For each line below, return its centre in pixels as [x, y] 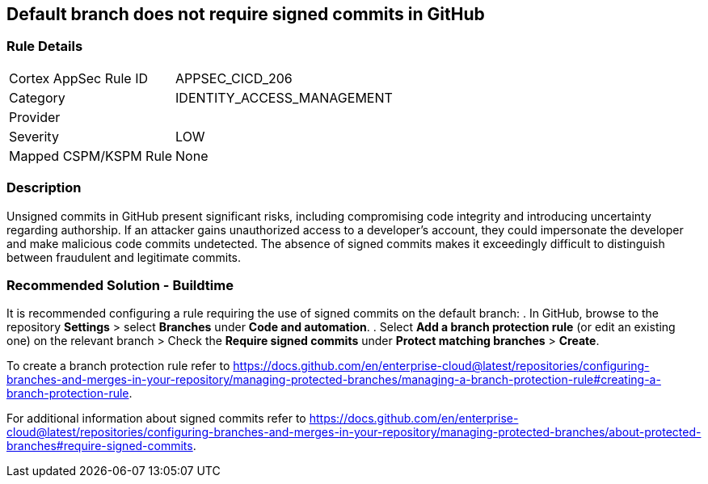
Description [44, 188]
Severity [34, 136]
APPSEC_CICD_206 [234, 78]
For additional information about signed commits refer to [156, 419]
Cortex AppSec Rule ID [79, 78]
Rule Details [45, 46]
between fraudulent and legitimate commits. [124, 257]
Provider [35, 117]
